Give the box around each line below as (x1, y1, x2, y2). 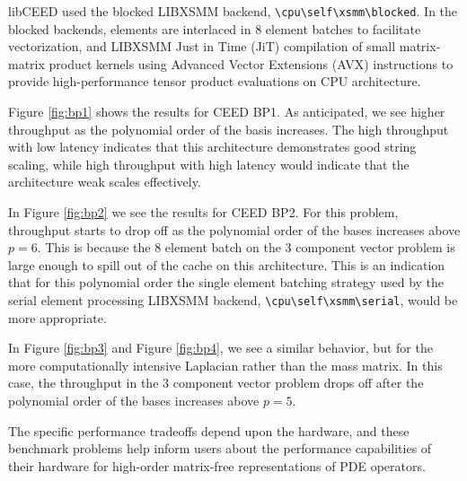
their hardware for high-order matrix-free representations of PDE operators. (8, 456, 426, 475)
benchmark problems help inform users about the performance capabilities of (8, 439, 432, 458)
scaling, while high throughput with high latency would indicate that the (8, 154, 410, 173)
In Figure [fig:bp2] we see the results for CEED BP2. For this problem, (8, 203, 399, 221)
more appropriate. (8, 308, 107, 327)
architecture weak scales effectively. (8, 172, 201, 191)
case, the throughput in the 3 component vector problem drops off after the (8, 373, 424, 392)
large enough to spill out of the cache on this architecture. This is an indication (8, 255, 445, 274)
